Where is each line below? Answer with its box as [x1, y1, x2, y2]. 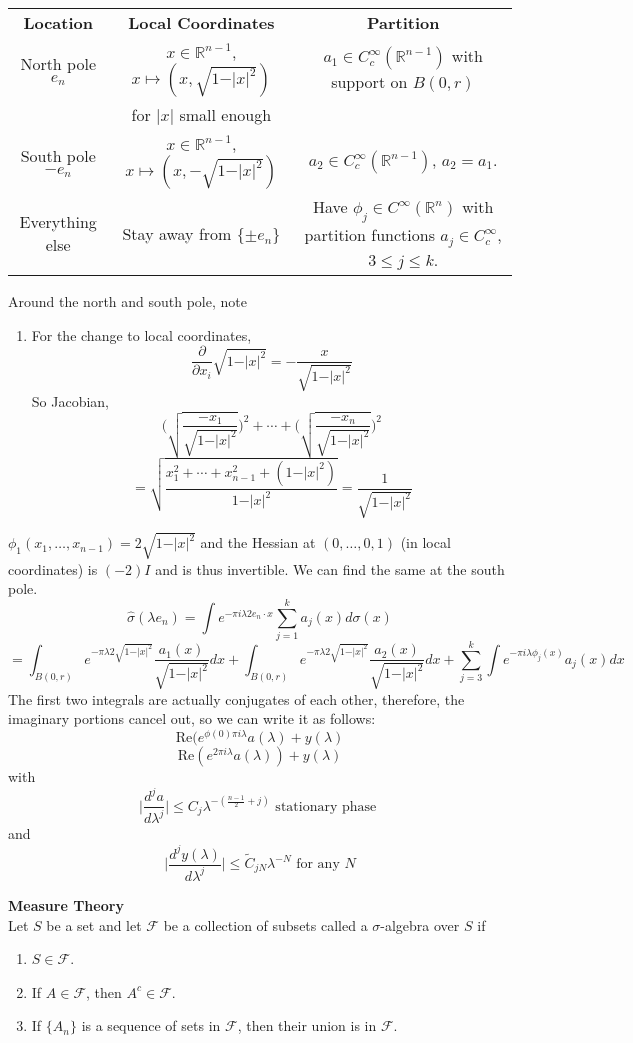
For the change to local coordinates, [31, 324, 252, 345]
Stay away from [122, 221, 232, 245]
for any [296, 857, 340, 872]
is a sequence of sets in [81, 1015, 221, 1036]
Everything [19, 210, 97, 234]
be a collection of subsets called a [163, 914, 368, 935]
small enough [179, 103, 272, 126]
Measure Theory [8, 894, 124, 915]
